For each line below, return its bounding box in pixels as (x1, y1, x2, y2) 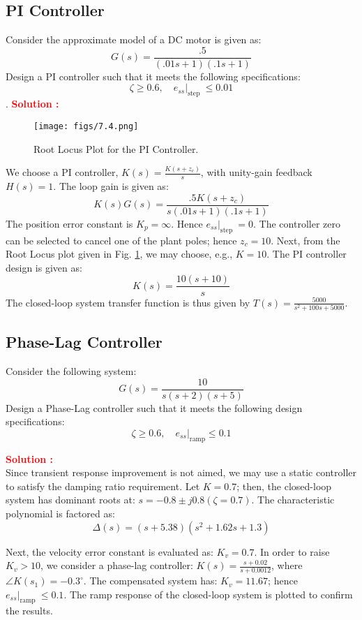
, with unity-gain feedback (200, 165, 312, 179)
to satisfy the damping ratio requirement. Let (6, 478, 200, 493)
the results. (6, 603, 53, 618)
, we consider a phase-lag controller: (40, 558, 193, 573)
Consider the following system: (6, 364, 137, 378)
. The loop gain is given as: (53, 179, 169, 193)
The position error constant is (6, 216, 133, 230)
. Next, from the (271, 232, 340, 247)
